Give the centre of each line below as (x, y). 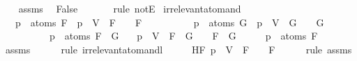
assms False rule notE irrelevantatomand (130, 8)
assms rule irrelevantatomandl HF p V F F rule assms (178, 49)
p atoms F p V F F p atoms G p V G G (169, 22)
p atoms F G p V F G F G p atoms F (183, 36)
